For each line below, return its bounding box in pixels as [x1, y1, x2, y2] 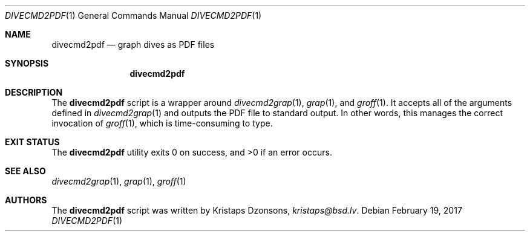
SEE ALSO [5, 166, 46, 176]
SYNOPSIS [5, 58, 49, 68]
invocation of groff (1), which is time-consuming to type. [51, 118, 273, 128]
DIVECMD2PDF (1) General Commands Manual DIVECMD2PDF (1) [5, 10, 262, 21]
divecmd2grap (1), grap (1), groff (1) [51, 176, 186, 186]
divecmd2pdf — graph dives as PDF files [51, 39, 215, 50]
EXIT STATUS [5, 137, 60, 147]
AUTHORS [5, 195, 47, 205]
